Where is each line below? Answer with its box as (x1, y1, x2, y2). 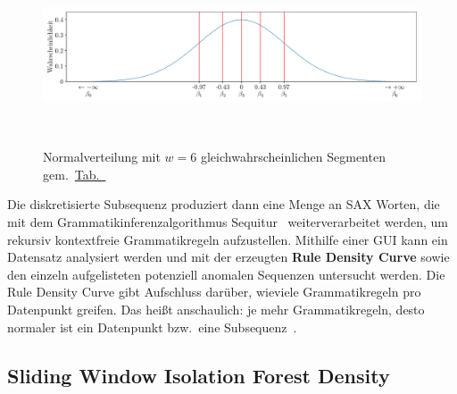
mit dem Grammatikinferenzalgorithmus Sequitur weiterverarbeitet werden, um (7, 212, 449, 231)
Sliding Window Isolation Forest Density (7, 361, 390, 389)
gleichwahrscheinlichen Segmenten (200, 147, 386, 166)
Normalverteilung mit (43, 147, 161, 166)
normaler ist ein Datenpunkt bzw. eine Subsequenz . (7, 317, 297, 336)
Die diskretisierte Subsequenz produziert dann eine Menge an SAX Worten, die (7, 195, 440, 214)
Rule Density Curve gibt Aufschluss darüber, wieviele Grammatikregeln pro (7, 282, 421, 301)
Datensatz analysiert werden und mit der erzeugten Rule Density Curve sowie (7, 247, 450, 266)
